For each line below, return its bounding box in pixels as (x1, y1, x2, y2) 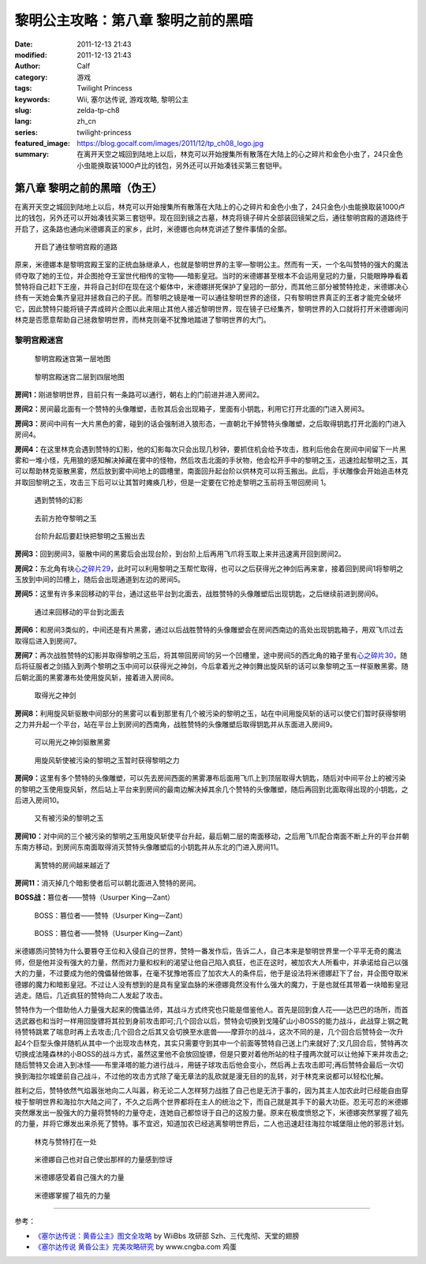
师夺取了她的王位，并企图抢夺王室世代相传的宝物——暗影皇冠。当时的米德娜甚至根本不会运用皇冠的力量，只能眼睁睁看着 (14, 270, 409, 280)
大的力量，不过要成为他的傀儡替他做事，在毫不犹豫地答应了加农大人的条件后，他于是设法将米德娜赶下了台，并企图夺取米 (14, 968, 409, 978)
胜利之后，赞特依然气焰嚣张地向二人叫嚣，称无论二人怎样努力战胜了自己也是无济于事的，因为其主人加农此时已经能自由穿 (14, 1086, 409, 1095)
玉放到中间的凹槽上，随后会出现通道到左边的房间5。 (14, 575, 185, 584)
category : (14, 72, 48, 82)
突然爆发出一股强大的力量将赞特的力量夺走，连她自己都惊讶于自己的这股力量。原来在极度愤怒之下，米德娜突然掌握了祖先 (14, 1108, 409, 1117)
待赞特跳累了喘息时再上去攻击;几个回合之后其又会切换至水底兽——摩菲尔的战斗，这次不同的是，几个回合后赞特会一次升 (14, 1027, 404, 1037)
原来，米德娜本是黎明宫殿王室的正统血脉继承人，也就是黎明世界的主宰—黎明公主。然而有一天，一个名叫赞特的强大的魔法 (14, 260, 409, 270)
